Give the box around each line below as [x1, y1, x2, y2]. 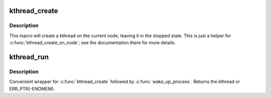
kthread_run [9, 53, 49, 61]
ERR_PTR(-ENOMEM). [9, 85, 55, 91]
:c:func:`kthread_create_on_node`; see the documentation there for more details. [9, 40, 176, 46]
